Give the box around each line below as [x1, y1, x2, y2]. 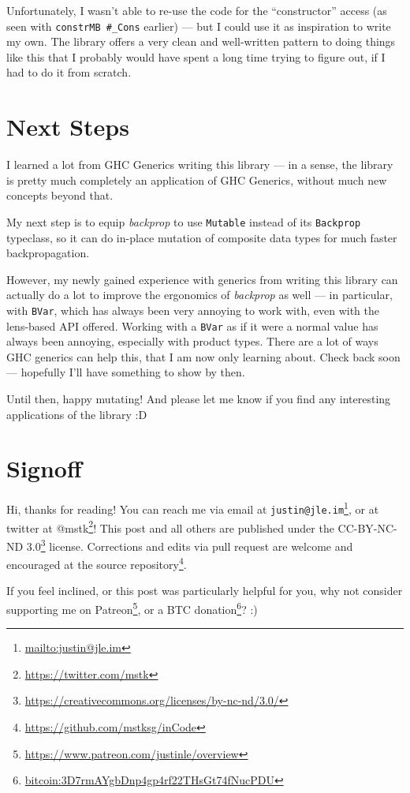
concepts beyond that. [6, 187, 114, 204]
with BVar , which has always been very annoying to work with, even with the [6, 301, 379, 318]
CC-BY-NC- [337, 519, 397, 536]
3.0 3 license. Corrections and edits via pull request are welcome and [26, 535, 353, 554]
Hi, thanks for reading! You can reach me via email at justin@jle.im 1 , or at [6, 499, 379, 518]
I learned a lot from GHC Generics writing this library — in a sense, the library [6, 156, 393, 173]
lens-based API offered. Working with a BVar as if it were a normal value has [6, 317, 378, 334]
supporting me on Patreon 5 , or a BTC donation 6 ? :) [6, 599, 258, 617]
